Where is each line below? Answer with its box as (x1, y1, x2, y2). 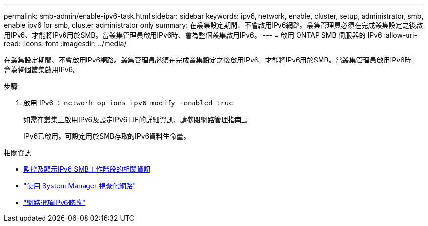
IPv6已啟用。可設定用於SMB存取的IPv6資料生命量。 (23, 132, 191, 140)
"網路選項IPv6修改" (23, 198, 86, 206)
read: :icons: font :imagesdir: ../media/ (4, 40, 127, 48)
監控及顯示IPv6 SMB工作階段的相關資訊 (23, 165, 150, 173)
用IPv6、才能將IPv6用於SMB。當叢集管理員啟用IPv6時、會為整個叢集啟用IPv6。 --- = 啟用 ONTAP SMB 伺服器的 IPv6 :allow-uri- (4, 31, 417, 39)
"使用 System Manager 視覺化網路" (23, 182, 136, 190)
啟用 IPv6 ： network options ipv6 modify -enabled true (23, 99, 233, 107)
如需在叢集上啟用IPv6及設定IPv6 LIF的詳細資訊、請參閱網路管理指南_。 (23, 115, 252, 123)
